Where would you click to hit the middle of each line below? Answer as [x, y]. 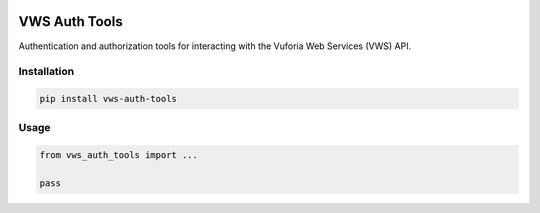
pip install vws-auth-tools [108, 99]
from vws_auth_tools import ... [119, 155]
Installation [46, 72]
